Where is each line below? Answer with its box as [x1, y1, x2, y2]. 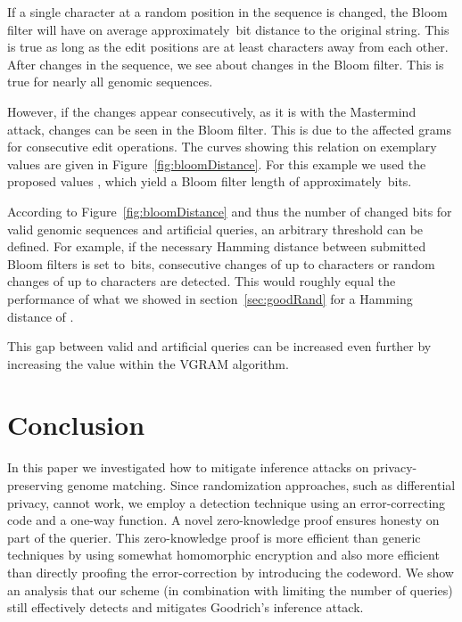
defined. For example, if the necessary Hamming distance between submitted [7, 237, 426, 256]
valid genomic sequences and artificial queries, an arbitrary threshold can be [7, 219, 424, 238]
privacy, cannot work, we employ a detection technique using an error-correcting [7, 493, 446, 512]
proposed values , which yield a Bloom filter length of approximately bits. [7, 172, 412, 191]
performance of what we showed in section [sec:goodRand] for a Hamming [7, 289, 413, 307]
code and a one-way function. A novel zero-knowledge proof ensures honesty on [7, 511, 440, 529]
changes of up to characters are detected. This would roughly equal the [7, 272, 396, 291]
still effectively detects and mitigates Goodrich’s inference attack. [7, 598, 364, 617]
